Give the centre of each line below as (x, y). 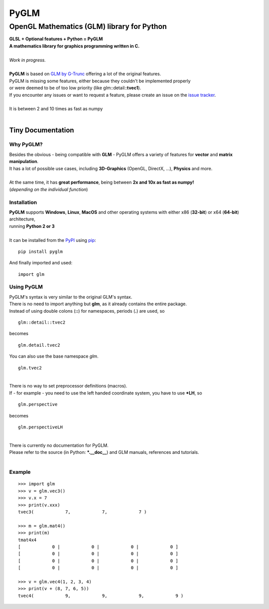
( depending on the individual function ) (49, 189)
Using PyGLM (26, 287)
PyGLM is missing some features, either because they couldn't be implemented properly (100, 81)
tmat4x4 (27, 540)
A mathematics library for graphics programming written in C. (74, 46)
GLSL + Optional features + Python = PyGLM (56, 39)
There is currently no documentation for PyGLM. (59, 445)
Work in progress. (27, 60)
